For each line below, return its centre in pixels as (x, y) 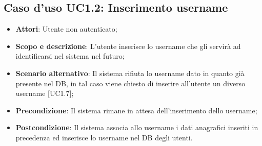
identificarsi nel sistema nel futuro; (70, 56)
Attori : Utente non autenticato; (66, 29)
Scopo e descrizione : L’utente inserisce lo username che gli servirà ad (128, 46)
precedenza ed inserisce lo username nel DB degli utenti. (104, 137)
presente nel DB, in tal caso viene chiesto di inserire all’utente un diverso (130, 83)
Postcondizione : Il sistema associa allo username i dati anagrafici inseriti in (137, 127)
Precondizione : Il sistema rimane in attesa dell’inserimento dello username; (136, 110)
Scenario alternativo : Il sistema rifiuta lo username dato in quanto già (130, 73)
